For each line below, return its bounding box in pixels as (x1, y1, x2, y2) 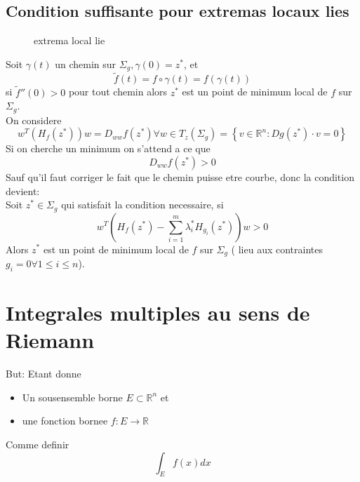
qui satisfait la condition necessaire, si (61, 197, 224, 212)
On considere (6, 112, 62, 127)
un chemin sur (55, 56, 116, 71)
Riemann (6, 326, 95, 354)
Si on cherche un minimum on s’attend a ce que (6, 141, 211, 156)
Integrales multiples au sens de (6, 298, 310, 326)
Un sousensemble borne (22, 389, 123, 404)
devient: (6, 183, 40, 198)
